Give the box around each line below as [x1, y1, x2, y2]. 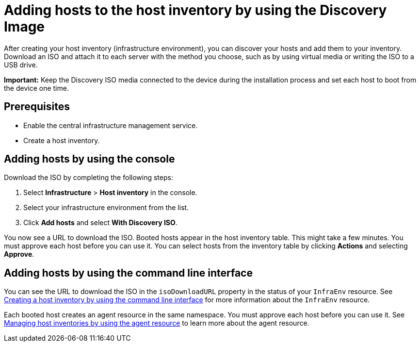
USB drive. [4, 60, 38, 69]
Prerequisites [4, 100, 70, 113]
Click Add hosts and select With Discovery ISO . [23, 218, 178, 227]
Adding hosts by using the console [4, 153, 175, 165]
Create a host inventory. [23, 136, 100, 145]
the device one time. [4, 83, 69, 92]
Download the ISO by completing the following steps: [4, 173, 173, 182]
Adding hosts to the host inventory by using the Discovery [4, 2, 387, 18]
